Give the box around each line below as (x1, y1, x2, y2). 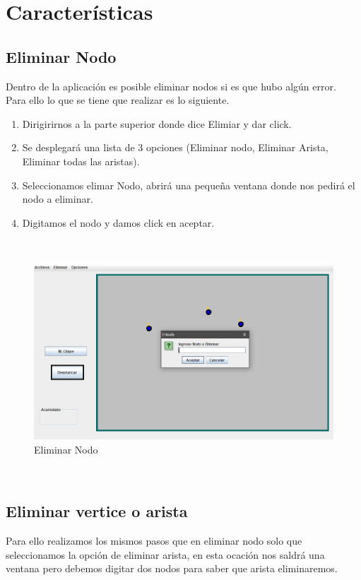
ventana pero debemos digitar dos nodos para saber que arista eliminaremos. (6, 561, 338, 576)
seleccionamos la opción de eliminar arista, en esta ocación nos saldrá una (6, 547, 325, 562)
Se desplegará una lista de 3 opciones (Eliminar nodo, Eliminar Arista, (22, 140, 329, 155)
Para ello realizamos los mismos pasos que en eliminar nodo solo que (6, 533, 302, 548)
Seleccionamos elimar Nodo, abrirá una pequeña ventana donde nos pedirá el (22, 177, 355, 192)
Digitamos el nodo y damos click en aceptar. (22, 215, 215, 230)
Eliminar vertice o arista (6, 500, 188, 522)
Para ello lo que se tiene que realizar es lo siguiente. (6, 93, 230, 107)
